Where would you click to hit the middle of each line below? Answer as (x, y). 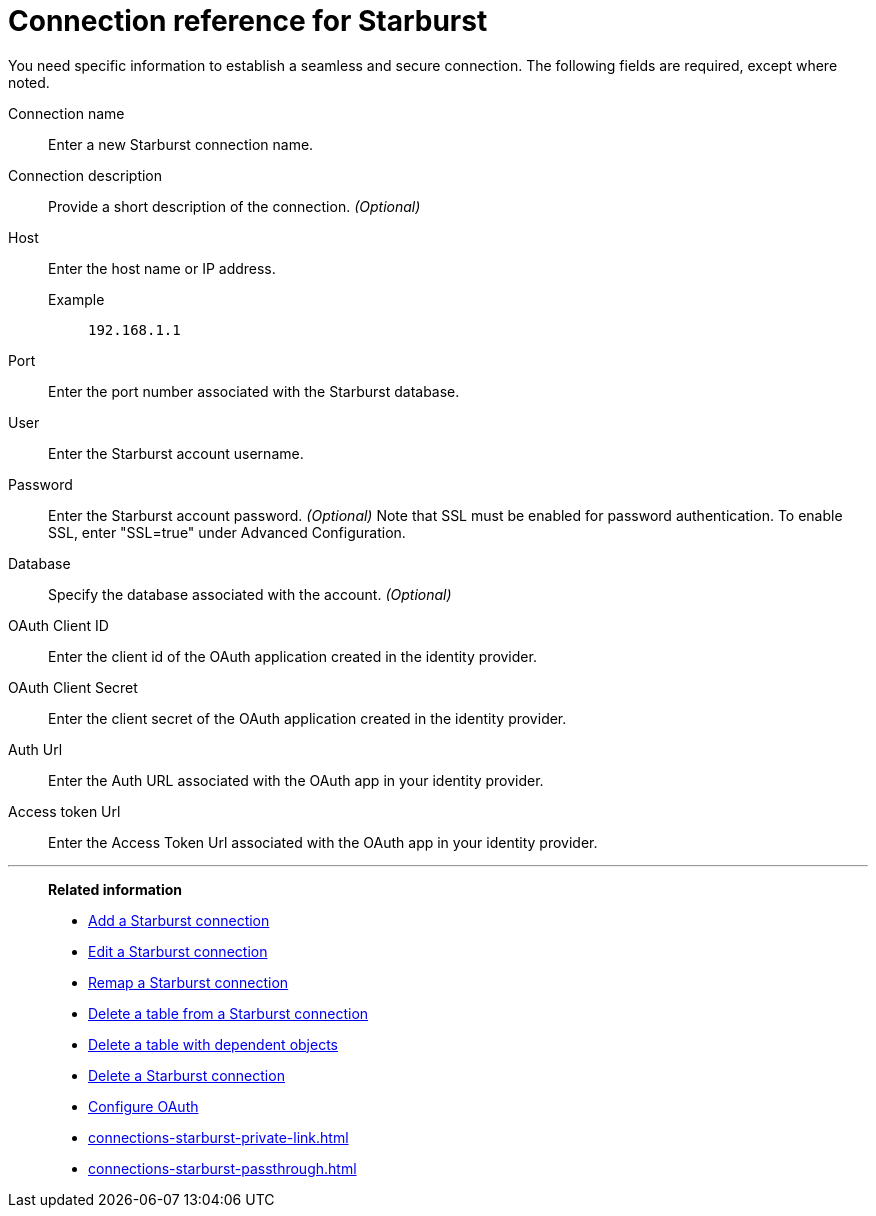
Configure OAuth (143, 1106)
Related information (115, 889)
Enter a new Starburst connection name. (181, 144)
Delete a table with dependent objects (213, 1044)
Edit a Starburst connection (178, 951)
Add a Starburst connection (179, 920)
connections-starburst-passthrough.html (222, 1168)
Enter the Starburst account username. (176, 453)
